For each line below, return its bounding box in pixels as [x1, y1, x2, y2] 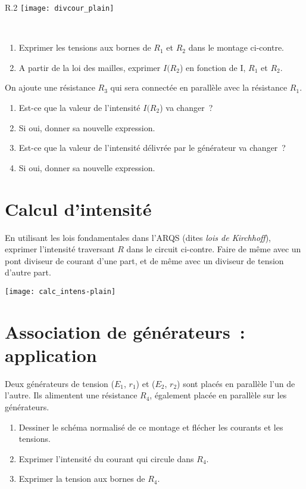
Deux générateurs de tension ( [5, 377, 114, 389]
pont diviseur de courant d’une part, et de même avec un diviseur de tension [5, 254, 284, 267]
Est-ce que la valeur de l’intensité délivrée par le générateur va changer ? [18, 141, 286, 154]
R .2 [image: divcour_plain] [5, 1, 114, 13]
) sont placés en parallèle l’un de [177, 377, 295, 389]
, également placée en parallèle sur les [149, 389, 287, 401]
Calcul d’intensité [5, 196, 152, 221]
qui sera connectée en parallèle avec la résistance [110, 81, 288, 94]
